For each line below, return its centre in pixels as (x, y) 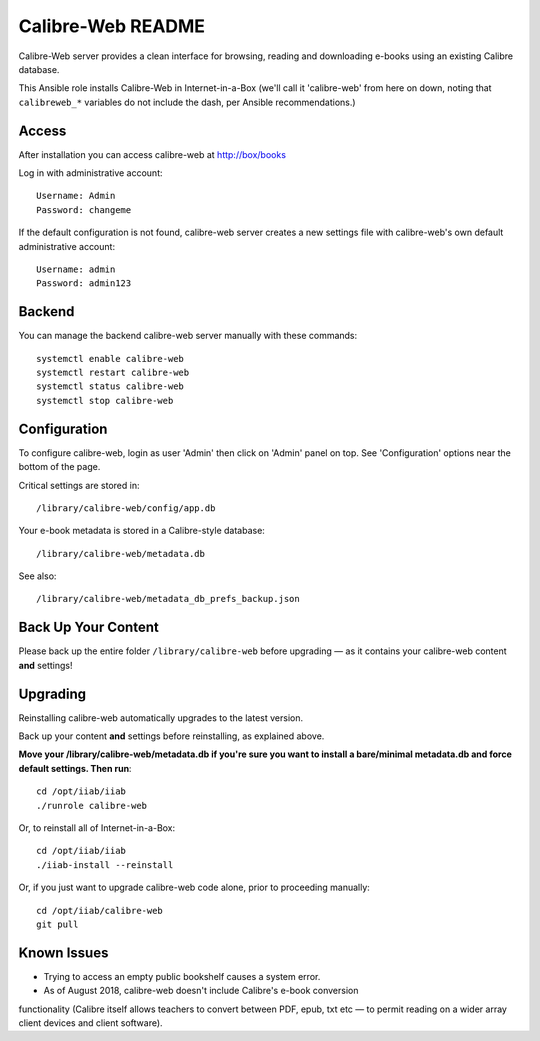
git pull (57, 924)
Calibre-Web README (111, 26)
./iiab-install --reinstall (105, 864)
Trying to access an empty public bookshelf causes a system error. (182, 976)
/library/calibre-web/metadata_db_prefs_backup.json (168, 599)
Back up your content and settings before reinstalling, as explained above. (171, 736)
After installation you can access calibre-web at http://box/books (152, 154)
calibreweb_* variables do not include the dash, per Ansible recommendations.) (187, 102)
